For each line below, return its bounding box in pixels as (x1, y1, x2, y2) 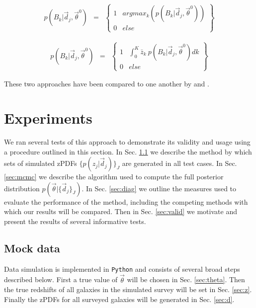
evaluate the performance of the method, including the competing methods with (4, 196, 248, 207)
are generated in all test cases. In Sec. (122, 158, 237, 168)
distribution (4, 183, 40, 193)
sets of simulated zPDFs (4, 158, 77, 168)
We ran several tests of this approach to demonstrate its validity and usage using (4, 136, 251, 147)
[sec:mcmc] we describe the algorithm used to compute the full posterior (4, 171, 224, 182)
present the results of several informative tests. (4, 216, 146, 226)
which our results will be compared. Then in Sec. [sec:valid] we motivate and (4, 206, 237, 217)
